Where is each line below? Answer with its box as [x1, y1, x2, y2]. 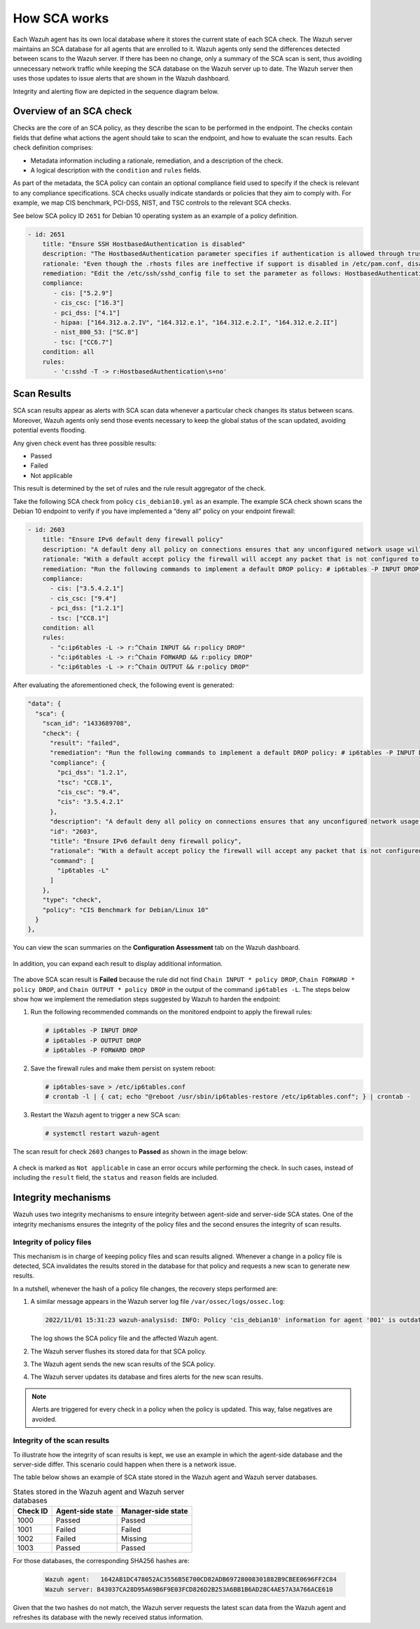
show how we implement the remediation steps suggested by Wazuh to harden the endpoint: [13, 995, 281, 1003]
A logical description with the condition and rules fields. [30, 165, 202, 175]
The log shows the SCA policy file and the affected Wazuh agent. [30, 1334, 218, 1342]
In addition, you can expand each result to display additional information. [13, 959, 223, 967]
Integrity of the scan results [13, 1436, 110, 1445]
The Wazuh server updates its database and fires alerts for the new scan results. [30, 1372, 264, 1381]
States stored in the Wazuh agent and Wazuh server [13, 1487, 185, 1497]
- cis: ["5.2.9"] [53, 289, 113, 297]
